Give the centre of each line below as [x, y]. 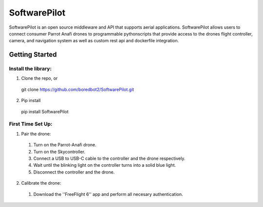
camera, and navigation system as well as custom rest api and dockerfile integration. [94, 41]
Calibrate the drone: [41, 183]
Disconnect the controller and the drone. [74, 172]
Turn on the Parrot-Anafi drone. [65, 145]
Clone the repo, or [39, 78]
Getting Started [33, 55]
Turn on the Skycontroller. [59, 152]
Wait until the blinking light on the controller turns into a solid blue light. [105, 165]
